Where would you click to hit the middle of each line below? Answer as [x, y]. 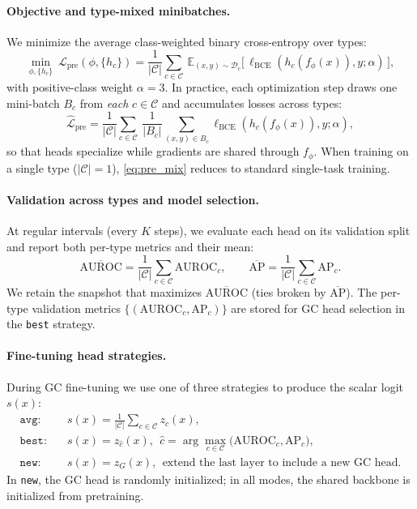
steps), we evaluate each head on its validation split [282, 231]
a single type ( [42, 167]
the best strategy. [51, 324]
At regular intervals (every [72, 231]
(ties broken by [289, 292]
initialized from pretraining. [75, 495]
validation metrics [76, 308]
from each [104, 103]
